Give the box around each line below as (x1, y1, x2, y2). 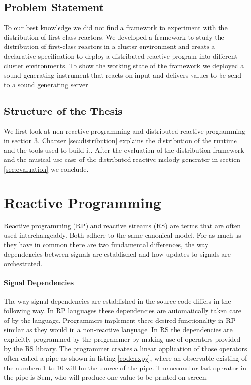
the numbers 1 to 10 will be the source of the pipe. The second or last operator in (4, 362, 246, 372)
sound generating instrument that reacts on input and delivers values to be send (4, 70, 242, 80)
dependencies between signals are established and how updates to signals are (4, 249, 231, 259)
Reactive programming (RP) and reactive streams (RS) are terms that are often (4, 220, 241, 230)
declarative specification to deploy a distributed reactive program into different (4, 50, 237, 61)
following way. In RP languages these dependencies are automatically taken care (4, 305, 242, 316)
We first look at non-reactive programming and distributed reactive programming (4, 126, 246, 136)
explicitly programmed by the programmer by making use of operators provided (4, 334, 241, 344)
